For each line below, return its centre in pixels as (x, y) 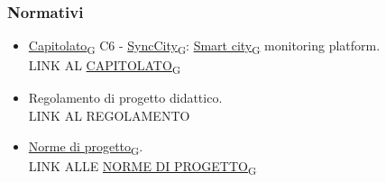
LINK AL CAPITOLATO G (105, 67)
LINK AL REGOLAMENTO (109, 116)
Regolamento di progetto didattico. (125, 98)
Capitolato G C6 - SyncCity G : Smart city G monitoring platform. (204, 47)
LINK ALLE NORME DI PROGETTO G (142, 167)
